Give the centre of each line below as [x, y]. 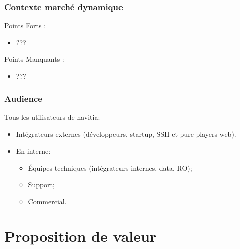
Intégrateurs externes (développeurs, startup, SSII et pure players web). [126, 134]
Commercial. [47, 201]
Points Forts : [25, 25]
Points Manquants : [34, 59]
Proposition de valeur [80, 236]
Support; [41, 184]
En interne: [33, 151]
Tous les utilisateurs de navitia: [52, 117]
